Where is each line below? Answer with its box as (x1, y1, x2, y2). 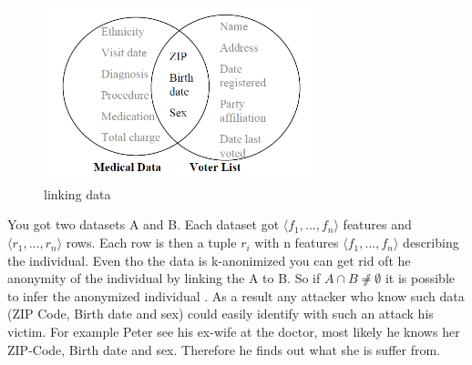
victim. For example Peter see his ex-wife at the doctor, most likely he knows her (7, 322, 460, 341)
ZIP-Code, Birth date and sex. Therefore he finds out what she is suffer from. (7, 340, 441, 359)
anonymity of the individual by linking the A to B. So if (7, 269, 321, 288)
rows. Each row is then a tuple (66, 233, 237, 252)
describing (403, 233, 459, 252)
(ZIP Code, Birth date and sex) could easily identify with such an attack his (7, 304, 434, 323)
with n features (254, 233, 339, 252)
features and (343, 215, 412, 234)
